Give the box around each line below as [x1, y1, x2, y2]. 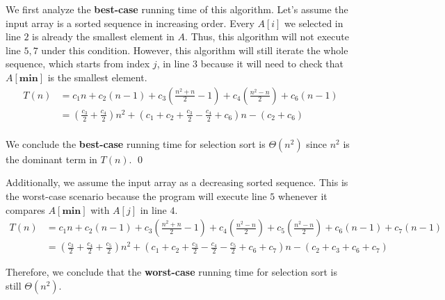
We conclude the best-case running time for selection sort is [6, 136, 266, 151]
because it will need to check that [200, 56, 344, 71]
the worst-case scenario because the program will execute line [6, 188, 267, 203]
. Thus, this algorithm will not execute [185, 29, 349, 44]
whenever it [278, 188, 327, 203]
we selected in [284, 15, 343, 30]
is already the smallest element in [32, 29, 175, 44]
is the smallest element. [47, 69, 147, 84]
